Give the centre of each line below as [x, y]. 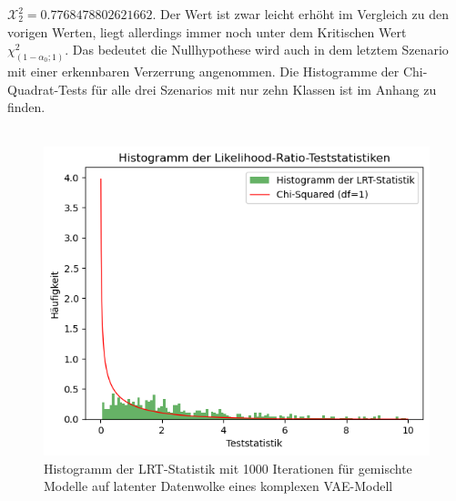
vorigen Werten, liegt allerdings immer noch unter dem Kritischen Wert [207, 31]
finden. [26, 107]
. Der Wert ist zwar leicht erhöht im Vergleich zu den [300, 14]
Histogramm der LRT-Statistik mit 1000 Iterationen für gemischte [228, 468]
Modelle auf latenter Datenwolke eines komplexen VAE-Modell [218, 486]
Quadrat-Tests [47, 89]
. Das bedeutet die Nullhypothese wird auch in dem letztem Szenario [257, 50]
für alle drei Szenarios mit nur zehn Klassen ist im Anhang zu [264, 89]
